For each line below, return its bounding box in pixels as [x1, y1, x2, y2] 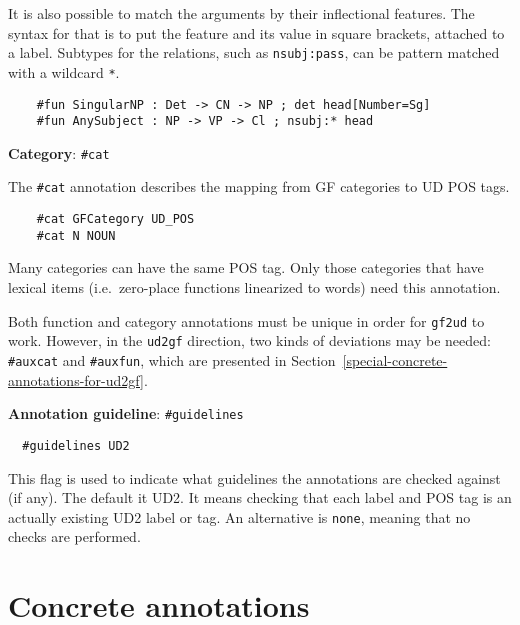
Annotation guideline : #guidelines [8, 403, 244, 424]
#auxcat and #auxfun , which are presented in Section [8, 349, 336, 370]
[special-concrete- [342, 349, 448, 370]
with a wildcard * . [8, 61, 120, 82]
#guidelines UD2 [22, 438, 130, 453]
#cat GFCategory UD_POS [36, 212, 195, 227]
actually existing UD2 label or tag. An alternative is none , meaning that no [8, 506, 471, 527]
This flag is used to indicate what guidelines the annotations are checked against [8, 467, 501, 488]
